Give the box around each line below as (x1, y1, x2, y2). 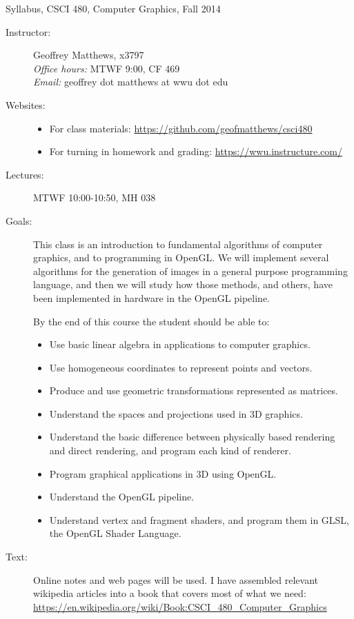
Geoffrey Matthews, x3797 (33, 48, 144, 62)
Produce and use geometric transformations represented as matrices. (49, 383, 338, 398)
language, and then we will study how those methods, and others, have (33, 277, 333, 292)
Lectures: (6, 167, 44, 181)
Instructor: (6, 24, 51, 39)
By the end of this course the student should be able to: (33, 314, 270, 328)
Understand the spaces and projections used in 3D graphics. (49, 406, 303, 420)
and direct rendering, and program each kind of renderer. (49, 443, 291, 458)
